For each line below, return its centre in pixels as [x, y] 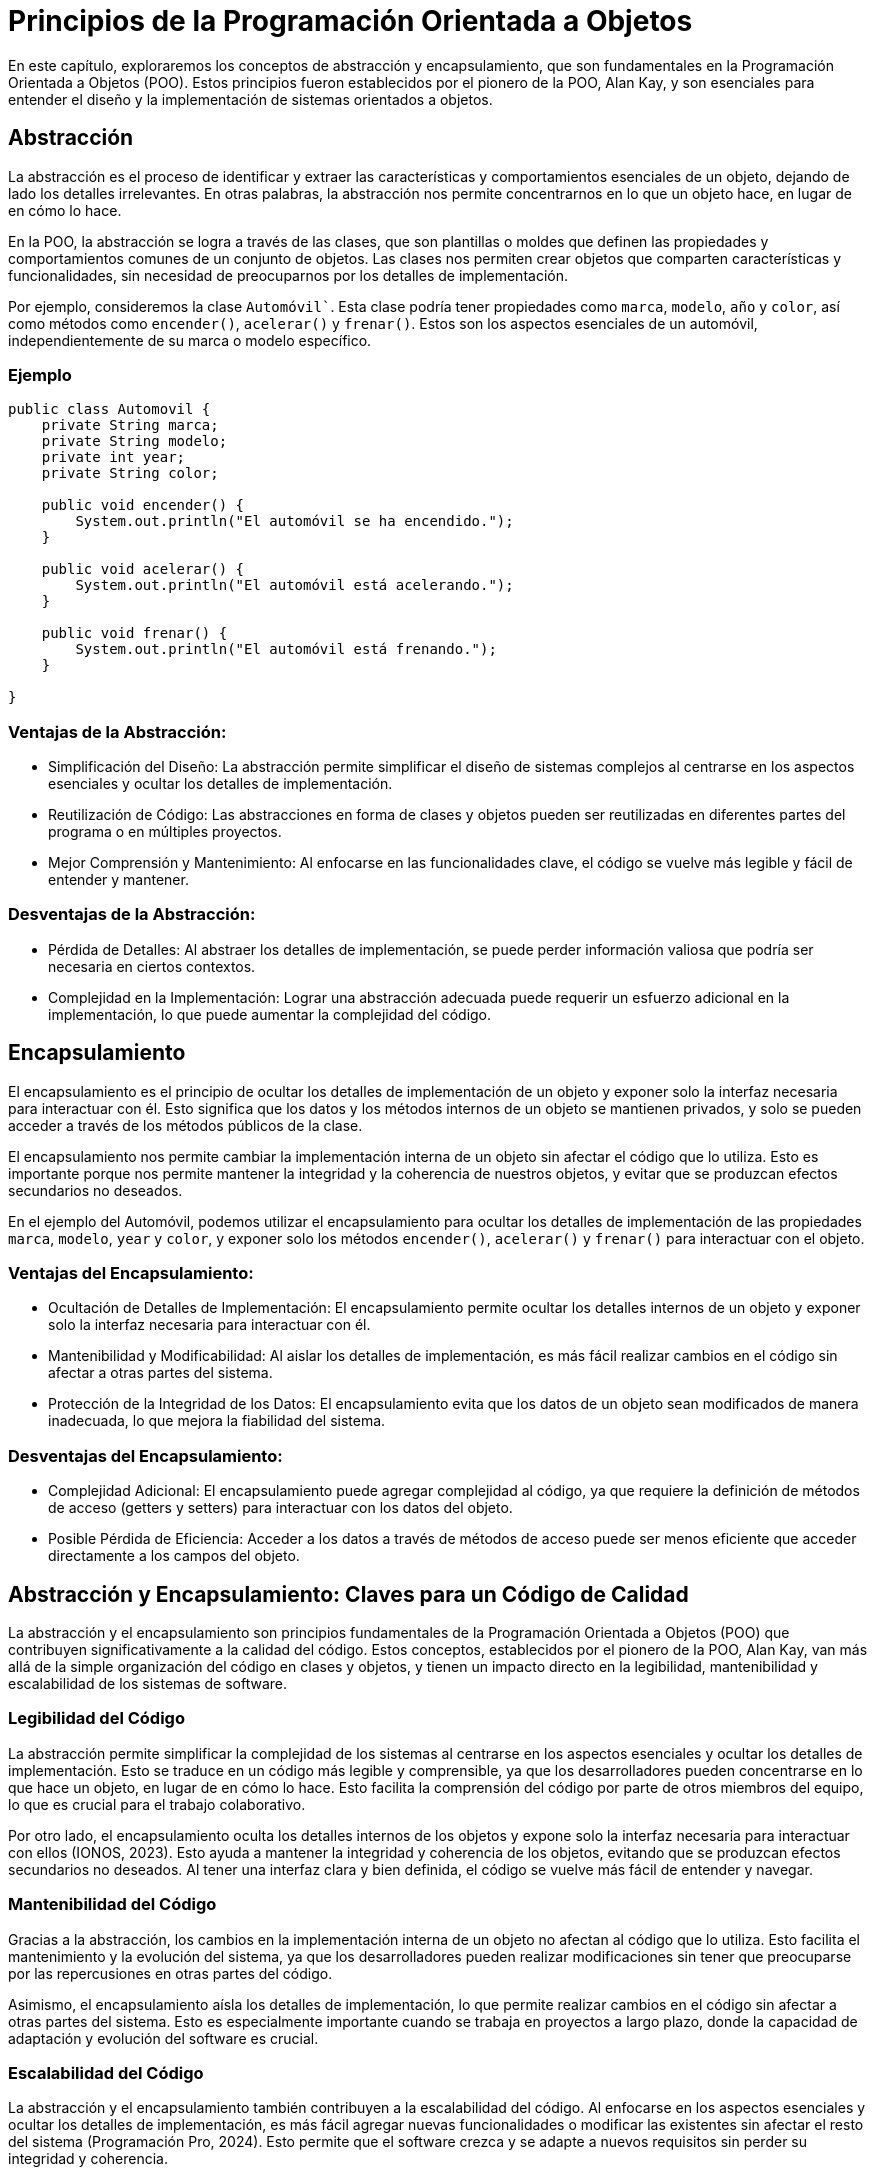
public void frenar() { [134, 633]
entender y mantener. [118, 880]
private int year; [113, 457]
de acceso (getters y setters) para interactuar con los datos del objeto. [280, 1508]
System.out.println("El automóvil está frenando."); [286, 649]
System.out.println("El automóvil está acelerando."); [294, 585]
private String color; [130, 473]
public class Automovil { [109, 409]
